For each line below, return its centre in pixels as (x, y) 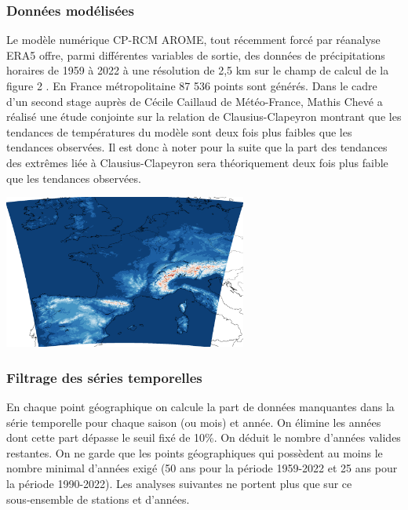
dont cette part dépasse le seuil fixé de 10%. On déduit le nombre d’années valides (204, 437)
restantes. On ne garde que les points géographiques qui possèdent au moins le (195, 452)
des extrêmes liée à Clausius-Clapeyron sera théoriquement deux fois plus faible (197, 162)
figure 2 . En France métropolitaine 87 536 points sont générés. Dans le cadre (192, 86)
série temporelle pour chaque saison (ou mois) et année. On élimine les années (194, 422)
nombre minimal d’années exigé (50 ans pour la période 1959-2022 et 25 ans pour (202, 468)
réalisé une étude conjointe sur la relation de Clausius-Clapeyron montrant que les (204, 117)
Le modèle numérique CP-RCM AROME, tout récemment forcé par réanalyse (193, 40)
